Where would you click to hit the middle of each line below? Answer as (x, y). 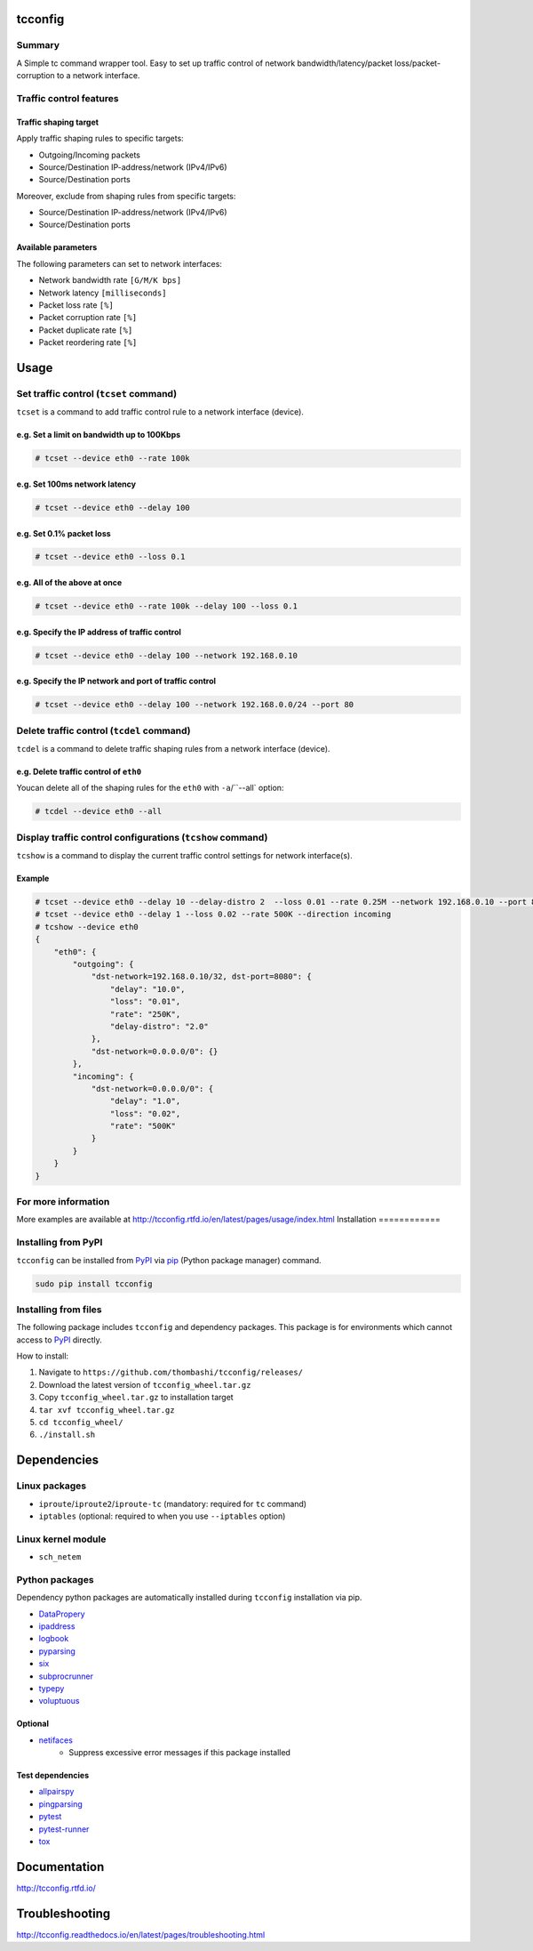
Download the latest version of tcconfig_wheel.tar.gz (145, 1384)
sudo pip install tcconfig (94, 1284)
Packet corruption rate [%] (88, 318)
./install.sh (67, 1435)
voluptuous (59, 1701)
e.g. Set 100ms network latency (76, 484)
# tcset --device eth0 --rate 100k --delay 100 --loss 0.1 (166, 606)
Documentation (60, 1867)
